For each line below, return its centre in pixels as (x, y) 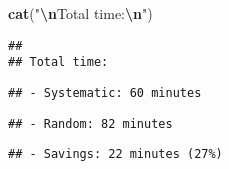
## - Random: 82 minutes (90, 123)
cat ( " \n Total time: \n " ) (80, 13)
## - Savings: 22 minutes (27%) (115, 154)
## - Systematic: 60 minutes (105, 92)
